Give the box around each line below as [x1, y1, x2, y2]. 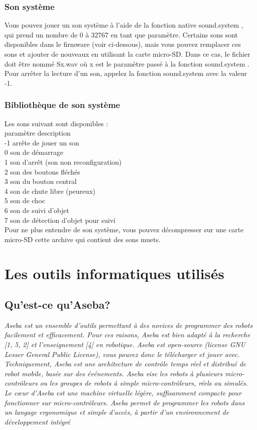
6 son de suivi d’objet [4, 205, 70, 215]
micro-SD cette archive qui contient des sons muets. [4, 234, 161, 244]
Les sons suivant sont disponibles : [4, 118, 108, 128]
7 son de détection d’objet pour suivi [4, 215, 115, 225]
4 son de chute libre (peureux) [4, 185, 96, 196]
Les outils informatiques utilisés [4, 263, 224, 283]
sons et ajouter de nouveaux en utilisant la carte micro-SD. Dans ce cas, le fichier [4, 49, 251, 59]
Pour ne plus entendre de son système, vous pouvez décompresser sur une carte [4, 224, 244, 235]
